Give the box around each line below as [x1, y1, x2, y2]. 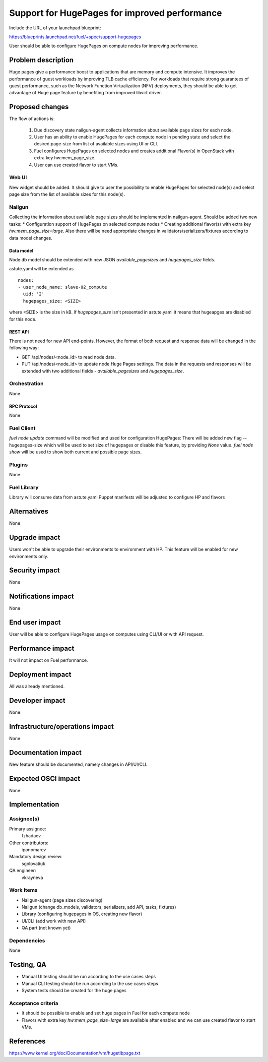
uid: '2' [23, 291, 45, 297]
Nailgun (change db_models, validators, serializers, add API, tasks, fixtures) [21, 904, 176, 910]
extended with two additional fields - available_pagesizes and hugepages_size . [21, 368, 184, 374]
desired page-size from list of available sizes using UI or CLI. [34, 141, 158, 147]
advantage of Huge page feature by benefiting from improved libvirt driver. [9, 90, 162, 96]
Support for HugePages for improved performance [9, 7, 222, 18]
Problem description [9, 56, 74, 64]
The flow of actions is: [9, 116, 55, 122]
